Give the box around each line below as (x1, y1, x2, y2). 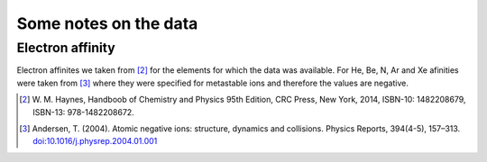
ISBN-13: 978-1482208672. (32, 106, 134, 117)
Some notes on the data (16, 13, 198, 33)
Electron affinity (16, 40, 116, 56)
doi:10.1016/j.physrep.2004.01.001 (32, 136, 158, 147)
